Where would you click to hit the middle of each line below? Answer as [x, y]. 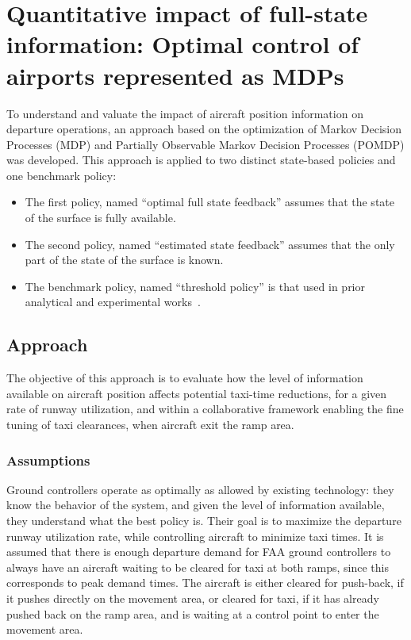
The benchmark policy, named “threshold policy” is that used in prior [195, 286]
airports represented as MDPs [175, 75]
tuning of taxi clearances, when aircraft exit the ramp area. [150, 425]
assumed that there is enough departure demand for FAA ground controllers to [199, 552]
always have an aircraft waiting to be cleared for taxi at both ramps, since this [198, 567]
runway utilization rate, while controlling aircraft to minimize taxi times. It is [195, 536]
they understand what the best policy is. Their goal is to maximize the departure [204, 521]
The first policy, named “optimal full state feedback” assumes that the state [209, 202]
